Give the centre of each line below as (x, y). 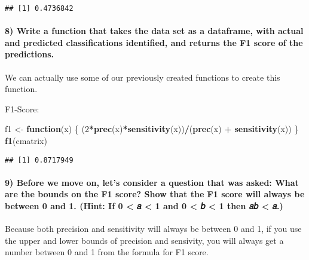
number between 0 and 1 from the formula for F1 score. (107, 252)
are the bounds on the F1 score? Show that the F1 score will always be (155, 194)
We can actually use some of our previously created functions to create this (143, 77)
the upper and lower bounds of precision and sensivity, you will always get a (144, 240)
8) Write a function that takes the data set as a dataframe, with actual (154, 31)
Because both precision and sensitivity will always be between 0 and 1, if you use (153, 229)
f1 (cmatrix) (26, 141)
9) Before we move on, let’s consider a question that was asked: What (152, 182)
